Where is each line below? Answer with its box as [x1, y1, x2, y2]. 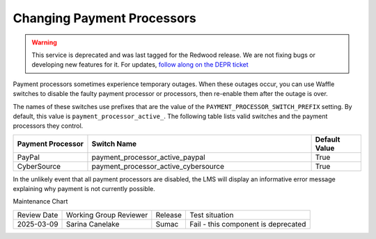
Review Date [17, 210, 58, 220]
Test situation [189, 210, 234, 220]
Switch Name [91, 139, 137, 149]
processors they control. [13, 122, 84, 130]
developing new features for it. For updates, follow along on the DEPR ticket [31, 60, 249, 69]
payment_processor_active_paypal [91, 152, 205, 162]
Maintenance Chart [13, 197, 68, 206]
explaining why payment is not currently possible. [13, 185, 156, 193]
